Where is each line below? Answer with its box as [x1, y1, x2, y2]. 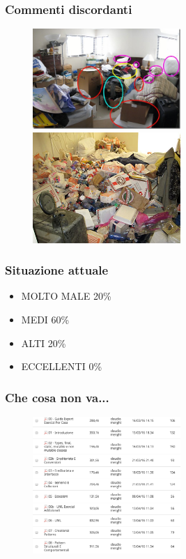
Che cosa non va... [5, 388, 109, 406]
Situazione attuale [5, 261, 109, 279]
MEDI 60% [21, 312, 70, 327]
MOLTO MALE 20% [21, 289, 111, 303]
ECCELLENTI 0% [21, 359, 102, 374]
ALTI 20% [21, 335, 66, 350]
